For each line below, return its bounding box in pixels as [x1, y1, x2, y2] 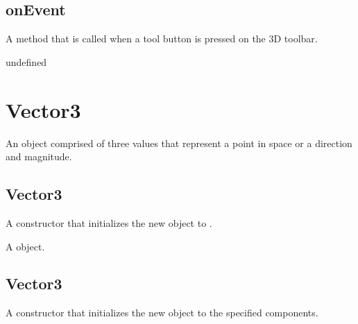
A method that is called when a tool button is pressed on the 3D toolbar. [6, 31, 318, 46]
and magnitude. [6, 149, 72, 164]
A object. [6, 239, 45, 253]
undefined [6, 54, 47, 69]
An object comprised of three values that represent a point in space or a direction [6, 135, 352, 150]
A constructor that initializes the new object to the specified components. [6, 305, 318, 320]
